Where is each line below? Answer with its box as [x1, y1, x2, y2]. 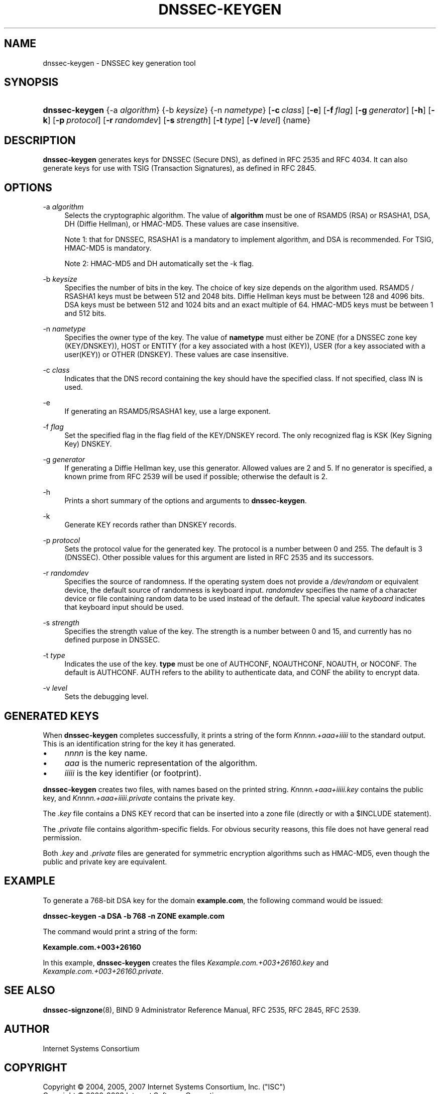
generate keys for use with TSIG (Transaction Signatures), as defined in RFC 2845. [43, 164, 316, 173]
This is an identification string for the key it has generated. [43, 739, 236, 748]
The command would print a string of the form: [43, 927, 198, 936]
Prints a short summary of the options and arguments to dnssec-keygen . [64, 496, 307, 505]
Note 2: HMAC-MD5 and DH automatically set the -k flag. [64, 259, 254, 268]
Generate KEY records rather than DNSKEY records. [64, 520, 237, 529]
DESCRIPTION [4, 134, 76, 147]
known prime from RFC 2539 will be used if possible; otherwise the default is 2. [64, 472, 328, 481]
